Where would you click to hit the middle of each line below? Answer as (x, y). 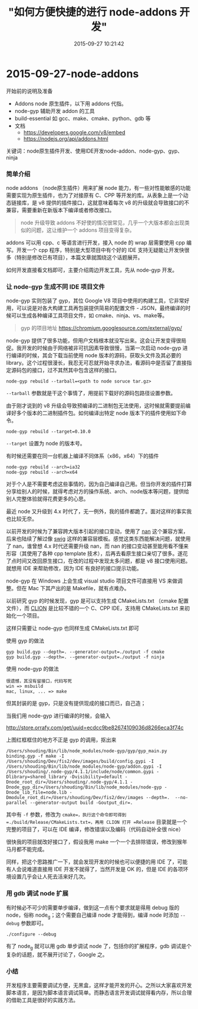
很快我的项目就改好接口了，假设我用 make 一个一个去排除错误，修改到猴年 (97, 842)
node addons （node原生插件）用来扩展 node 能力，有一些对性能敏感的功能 (99, 187)
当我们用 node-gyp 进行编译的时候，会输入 (58, 716)
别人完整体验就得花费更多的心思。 (47, 499)
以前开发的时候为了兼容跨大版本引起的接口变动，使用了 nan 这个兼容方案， (97, 531)
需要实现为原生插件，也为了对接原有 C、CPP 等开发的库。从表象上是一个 (95, 195)
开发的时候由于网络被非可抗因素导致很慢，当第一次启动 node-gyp (101, 348)
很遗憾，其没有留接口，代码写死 (39, 681)
